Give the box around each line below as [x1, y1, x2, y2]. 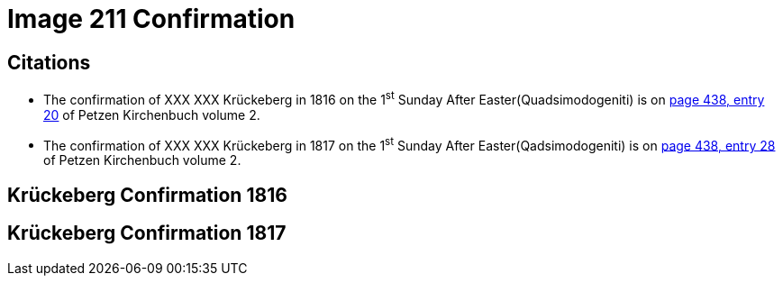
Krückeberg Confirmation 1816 [7, 183, 287, 206]
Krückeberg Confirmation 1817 [7, 222, 287, 245]
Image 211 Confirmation [7, 4, 296, 34]
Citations [7, 50, 91, 74]
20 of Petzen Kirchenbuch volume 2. [43, 106, 260, 123]
